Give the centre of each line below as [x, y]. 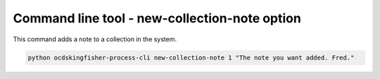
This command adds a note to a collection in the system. [95, 39]
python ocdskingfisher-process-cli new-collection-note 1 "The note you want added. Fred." [191, 57]
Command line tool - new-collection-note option [157, 18]
